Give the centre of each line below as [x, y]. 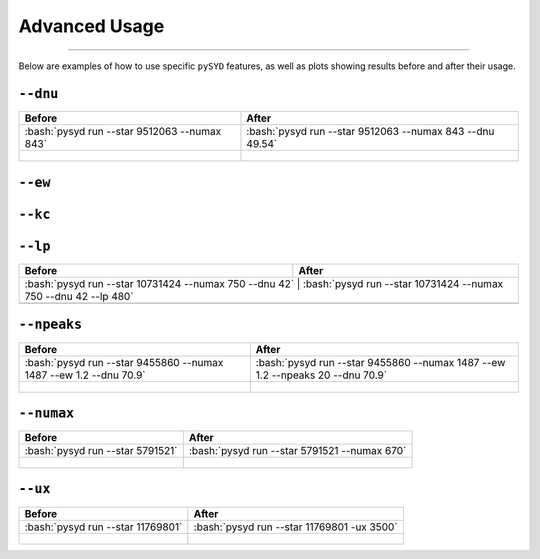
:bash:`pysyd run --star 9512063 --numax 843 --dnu [370, 132]
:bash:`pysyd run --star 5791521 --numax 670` [297, 451]
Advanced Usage [91, 26]
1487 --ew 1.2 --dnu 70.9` [85, 375]
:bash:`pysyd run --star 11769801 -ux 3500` [296, 527]
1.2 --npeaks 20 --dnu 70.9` [321, 375]
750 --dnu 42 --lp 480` [79, 296]
